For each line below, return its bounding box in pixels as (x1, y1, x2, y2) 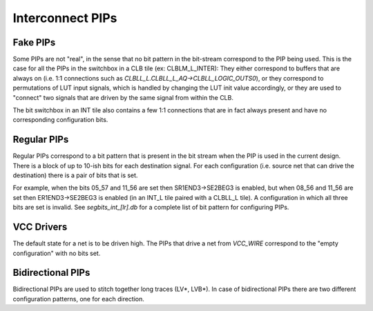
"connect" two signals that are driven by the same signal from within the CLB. (12, 93, 234, 101)
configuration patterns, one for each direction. (12, 294, 145, 303)
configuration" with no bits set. (12, 249, 101, 257)
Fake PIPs (12, 37, 56, 48)
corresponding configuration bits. (12, 116, 108, 124)
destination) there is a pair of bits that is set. (12, 171, 138, 179)
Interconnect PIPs (12, 10, 117, 26)
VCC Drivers (12, 221, 68, 233)
